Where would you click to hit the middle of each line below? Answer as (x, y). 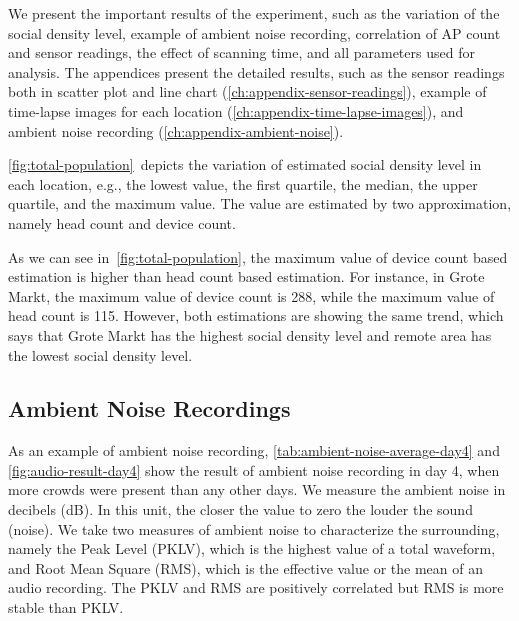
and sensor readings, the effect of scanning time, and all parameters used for (241, 52)
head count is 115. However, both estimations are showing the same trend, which (256, 315)
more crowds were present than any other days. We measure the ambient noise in (257, 489)
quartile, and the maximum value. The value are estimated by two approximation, (260, 203)
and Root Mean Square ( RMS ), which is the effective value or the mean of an (245, 567)
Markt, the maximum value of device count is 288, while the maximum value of (251, 295)
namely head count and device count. (122, 222)
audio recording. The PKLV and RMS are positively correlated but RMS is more (256, 587)
